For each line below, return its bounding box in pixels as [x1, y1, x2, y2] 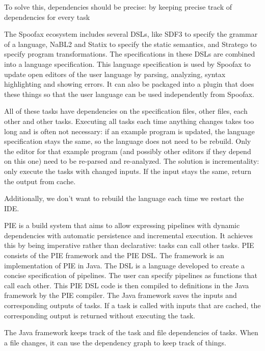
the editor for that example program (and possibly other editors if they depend [4, 145, 251, 156]
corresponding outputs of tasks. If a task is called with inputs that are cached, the [4, 300, 261, 311]
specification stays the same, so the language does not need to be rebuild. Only [4, 136, 251, 146]
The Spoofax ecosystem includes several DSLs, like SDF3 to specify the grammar [4, 29, 258, 39]
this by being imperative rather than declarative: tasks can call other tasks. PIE [4, 240, 254, 250]
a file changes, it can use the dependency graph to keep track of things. [4, 337, 226, 347]
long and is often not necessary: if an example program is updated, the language [4, 126, 255, 136]
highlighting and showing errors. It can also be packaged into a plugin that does [4, 79, 254, 89]
